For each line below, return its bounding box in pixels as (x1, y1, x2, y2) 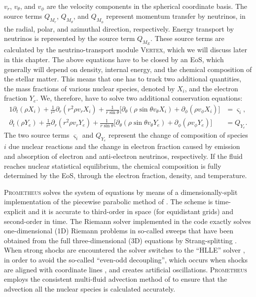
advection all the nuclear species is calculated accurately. (4, 283, 176, 294)
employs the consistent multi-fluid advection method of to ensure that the (4, 274, 227, 284)
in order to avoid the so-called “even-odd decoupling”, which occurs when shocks (4, 255, 248, 265)
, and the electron (184, 83, 238, 93)
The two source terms (4, 130, 70, 140)
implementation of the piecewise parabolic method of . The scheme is (4, 196, 213, 207)
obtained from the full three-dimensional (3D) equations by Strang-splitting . (4, 235, 237, 245)
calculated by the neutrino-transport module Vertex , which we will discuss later (4, 44, 248, 55)
